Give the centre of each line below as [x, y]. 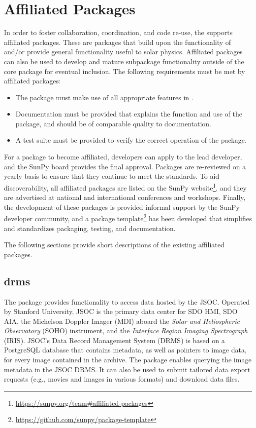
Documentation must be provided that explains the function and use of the [129, 114]
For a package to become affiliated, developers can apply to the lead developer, [123, 157]
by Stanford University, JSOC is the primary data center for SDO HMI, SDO [121, 311]
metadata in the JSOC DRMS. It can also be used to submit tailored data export [127, 369]
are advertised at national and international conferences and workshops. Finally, [125, 197]
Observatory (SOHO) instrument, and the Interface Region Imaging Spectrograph [126, 331]
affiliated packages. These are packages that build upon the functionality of [118, 42]
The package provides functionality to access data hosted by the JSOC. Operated [127, 301]
